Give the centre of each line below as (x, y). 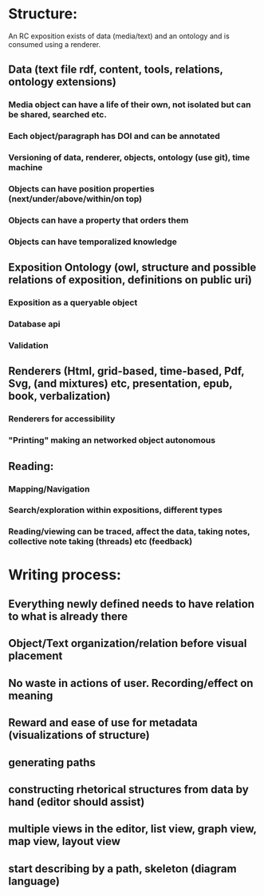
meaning (31, 695)
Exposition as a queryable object (73, 302)
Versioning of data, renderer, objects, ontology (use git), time (129, 158)
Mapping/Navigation (49, 489)
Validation (29, 345)
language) (34, 881)
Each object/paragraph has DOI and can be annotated (114, 136)
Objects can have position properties (81, 189)
